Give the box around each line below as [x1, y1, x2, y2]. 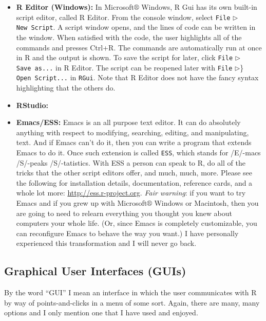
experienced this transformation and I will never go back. [16, 238, 197, 248]
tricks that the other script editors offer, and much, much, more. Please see [16, 167, 253, 178]
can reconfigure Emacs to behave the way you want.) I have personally [16, 227, 239, 238]
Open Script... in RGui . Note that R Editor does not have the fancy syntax [16, 72, 259, 83]
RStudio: [16, 99, 48, 110]
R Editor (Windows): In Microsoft [16, 2, 134, 12]
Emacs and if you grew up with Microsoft [16, 198, 147, 208]
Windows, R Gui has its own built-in [141, 2, 257, 12]
